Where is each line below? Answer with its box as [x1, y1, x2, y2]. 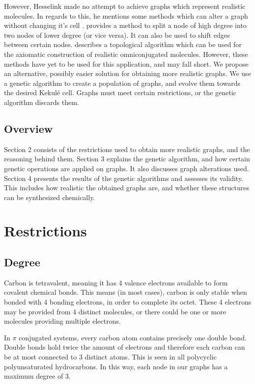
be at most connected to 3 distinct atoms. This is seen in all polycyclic [4, 352, 217, 362]
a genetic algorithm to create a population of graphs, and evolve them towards [4, 77, 240, 88]
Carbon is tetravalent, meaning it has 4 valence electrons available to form [4, 277, 228, 287]
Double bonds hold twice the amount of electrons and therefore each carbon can [4, 342, 245, 352]
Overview [4, 121, 53, 136]
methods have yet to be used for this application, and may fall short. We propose [4, 58, 249, 69]
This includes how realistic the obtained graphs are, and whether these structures [4, 182, 249, 193]
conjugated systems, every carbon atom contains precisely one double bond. [19, 332, 247, 342]
